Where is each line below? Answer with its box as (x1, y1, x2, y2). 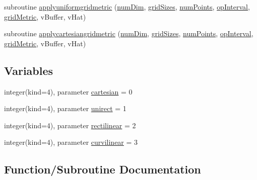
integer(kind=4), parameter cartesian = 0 (4, 86, 133, 97)
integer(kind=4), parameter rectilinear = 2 (4, 120, 136, 130)
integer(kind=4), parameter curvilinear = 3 (4, 137, 138, 147)
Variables (4, 62, 53, 78)
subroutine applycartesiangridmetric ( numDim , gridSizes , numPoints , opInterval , (4, 28, 253, 39)
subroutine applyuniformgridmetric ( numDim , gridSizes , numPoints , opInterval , (4, 2, 250, 12)
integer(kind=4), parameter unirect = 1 (4, 103, 126, 114)
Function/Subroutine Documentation (4, 161, 201, 177)
